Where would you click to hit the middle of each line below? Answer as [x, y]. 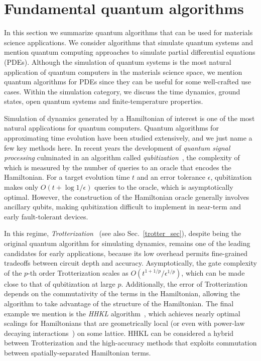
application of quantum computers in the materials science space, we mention [123, 72]
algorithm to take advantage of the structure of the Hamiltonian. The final [119, 303]
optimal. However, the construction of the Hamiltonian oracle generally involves [127, 197]
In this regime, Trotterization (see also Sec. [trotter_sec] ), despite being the [123, 233]
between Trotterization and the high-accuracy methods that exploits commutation [130, 343]
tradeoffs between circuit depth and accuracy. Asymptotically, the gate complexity [130, 263]
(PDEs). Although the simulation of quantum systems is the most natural [118, 62]
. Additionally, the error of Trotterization [184, 283]
